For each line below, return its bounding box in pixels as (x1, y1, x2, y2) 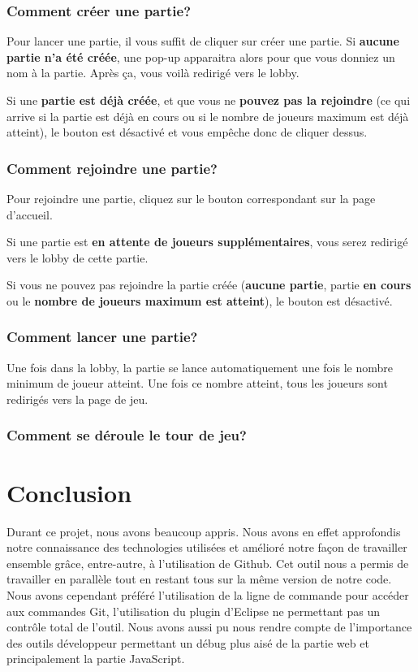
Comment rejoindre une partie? (6, 158, 218, 178)
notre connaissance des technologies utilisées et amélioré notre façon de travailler (6, 539, 407, 556)
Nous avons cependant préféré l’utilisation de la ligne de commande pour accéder (6, 586, 409, 603)
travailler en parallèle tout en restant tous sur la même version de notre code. (6, 570, 392, 587)
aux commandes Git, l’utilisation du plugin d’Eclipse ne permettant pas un (6, 602, 380, 619)
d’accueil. (6, 206, 53, 223)
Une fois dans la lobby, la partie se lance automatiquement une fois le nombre (6, 358, 393, 375)
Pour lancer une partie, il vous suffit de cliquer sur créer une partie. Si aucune (6, 33, 399, 50)
